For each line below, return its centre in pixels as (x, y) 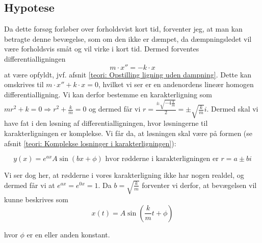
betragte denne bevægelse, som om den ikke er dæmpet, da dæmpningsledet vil (128, 38)
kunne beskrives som (36, 199)
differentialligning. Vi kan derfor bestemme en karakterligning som (108, 94)
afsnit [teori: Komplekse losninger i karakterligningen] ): (90, 143)
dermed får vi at (30, 185)
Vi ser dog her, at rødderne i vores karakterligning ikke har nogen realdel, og (124, 175)
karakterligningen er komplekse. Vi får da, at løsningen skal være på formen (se (128, 133)
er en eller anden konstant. (68, 234)
